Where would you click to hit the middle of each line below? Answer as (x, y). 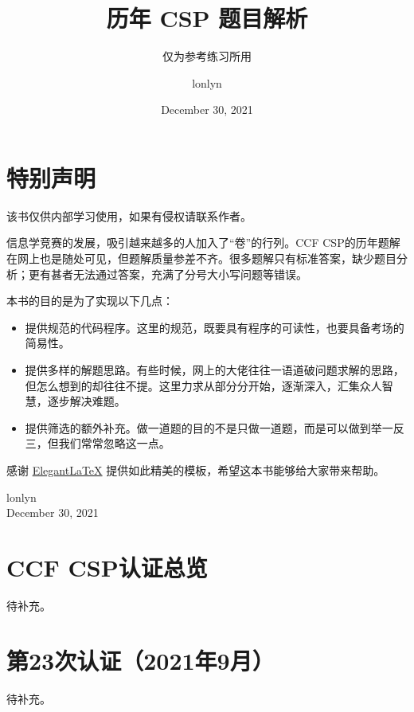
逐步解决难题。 (86, 401)
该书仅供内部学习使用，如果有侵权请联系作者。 (129, 215)
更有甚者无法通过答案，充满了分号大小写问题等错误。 (168, 274)
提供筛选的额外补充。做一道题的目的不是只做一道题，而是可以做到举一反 (215, 427)
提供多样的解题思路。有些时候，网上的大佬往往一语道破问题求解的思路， (215, 370)
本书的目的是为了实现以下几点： (90, 301)
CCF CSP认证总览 (107, 567)
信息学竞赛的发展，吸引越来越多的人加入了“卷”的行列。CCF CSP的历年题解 (203, 243)
